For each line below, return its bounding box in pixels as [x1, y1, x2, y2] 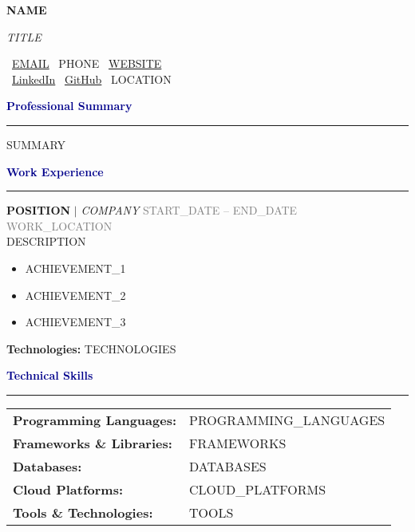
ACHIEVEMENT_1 [25, 259, 126, 276]
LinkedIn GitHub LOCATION [12, 70, 172, 87]
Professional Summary [6, 97, 132, 114]
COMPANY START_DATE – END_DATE [81, 202, 298, 219]
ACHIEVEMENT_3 [25, 313, 126, 330]
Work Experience [6, 163, 104, 179]
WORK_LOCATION [6, 217, 113, 234]
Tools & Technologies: [13, 502, 153, 522]
